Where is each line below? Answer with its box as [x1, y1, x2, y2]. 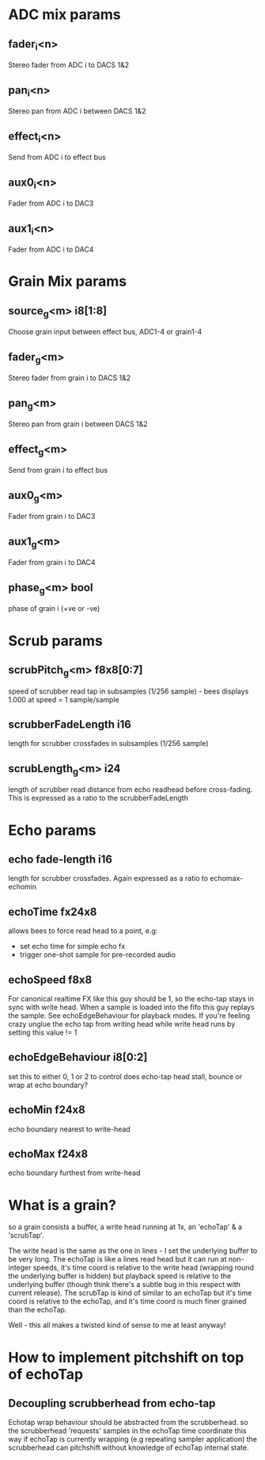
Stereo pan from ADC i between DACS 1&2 [8, 106, 146, 116]
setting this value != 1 [8, 1028, 78, 1037]
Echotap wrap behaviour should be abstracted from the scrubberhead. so [8, 1418, 248, 1427]
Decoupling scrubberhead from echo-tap [8, 1397, 216, 1410]
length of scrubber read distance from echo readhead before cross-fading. [8, 785, 253, 794]
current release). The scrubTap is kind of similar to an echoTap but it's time [8, 1288, 252, 1298]
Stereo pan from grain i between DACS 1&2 [8, 419, 148, 429]
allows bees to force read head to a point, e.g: [8, 926, 158, 936]
